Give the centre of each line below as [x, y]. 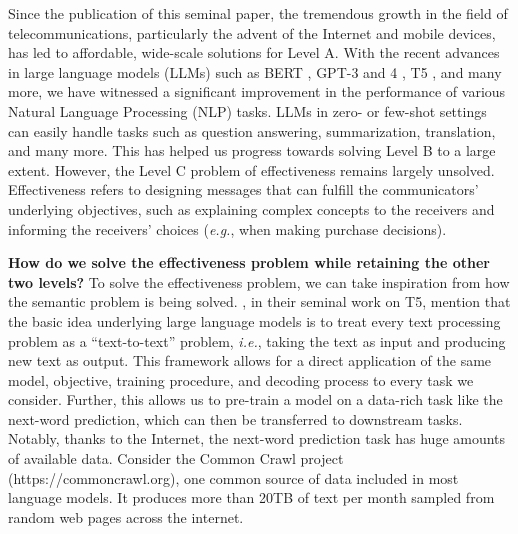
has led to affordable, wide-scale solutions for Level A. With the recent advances [254, 52]
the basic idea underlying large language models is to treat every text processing [254, 320]
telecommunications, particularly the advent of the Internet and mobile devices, [252, 32]
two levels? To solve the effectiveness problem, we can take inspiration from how [259, 281]
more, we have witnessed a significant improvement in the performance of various [257, 91]
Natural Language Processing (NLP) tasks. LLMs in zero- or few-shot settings [247, 110]
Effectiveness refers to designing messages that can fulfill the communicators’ [243, 189]
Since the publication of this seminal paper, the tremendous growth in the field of [258, 13]
